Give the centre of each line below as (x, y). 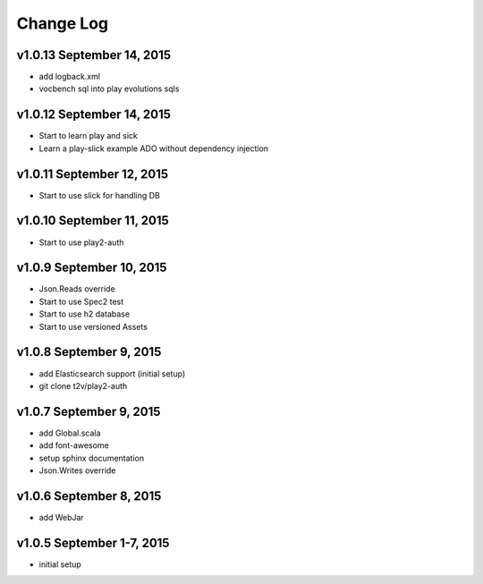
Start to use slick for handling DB (100, 195)
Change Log (63, 23)
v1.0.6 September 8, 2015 (89, 496)
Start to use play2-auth (81, 242)
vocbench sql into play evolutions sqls (109, 89)
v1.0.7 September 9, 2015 (89, 411)
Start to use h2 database (84, 314)
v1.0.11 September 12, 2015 (93, 174)
